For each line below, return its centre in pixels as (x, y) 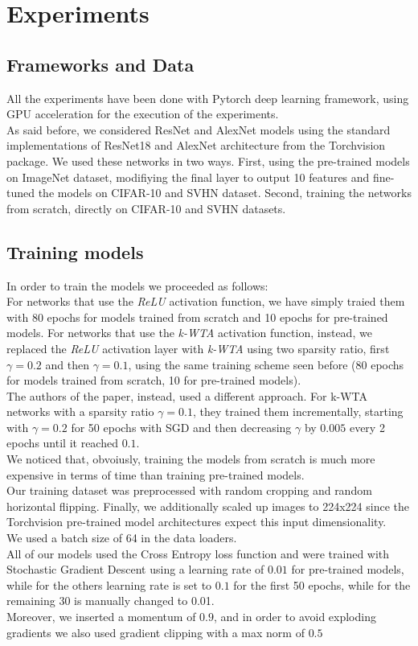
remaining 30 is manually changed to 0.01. (111, 601)
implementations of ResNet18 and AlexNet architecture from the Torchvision (196, 145)
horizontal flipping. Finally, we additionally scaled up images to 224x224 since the (208, 506)
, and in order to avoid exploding (295, 616)
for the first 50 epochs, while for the (322, 584)
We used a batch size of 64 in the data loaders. (122, 538)
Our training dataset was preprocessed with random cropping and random (189, 490)
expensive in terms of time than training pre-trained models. (156, 474)
